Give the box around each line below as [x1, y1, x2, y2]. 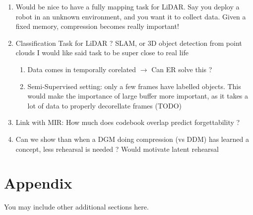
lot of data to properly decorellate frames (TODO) [27, 100, 182, 110]
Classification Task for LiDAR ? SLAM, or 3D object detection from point [15, 37, 242, 48]
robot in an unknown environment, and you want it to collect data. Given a [15, 11, 246, 21]
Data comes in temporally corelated [27, 64, 136, 74]
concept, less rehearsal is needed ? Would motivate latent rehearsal [15, 143, 219, 154]
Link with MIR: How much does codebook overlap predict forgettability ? [15, 117, 240, 127]
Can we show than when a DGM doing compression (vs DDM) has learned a [15, 133, 249, 144]
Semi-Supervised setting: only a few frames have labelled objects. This [27, 81, 241, 91]
